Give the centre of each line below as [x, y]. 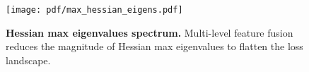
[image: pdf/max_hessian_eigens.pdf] [94, 10]
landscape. [28, 60]
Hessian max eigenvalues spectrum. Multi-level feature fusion [150, 32]
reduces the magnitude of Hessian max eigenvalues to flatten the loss [154, 46]
